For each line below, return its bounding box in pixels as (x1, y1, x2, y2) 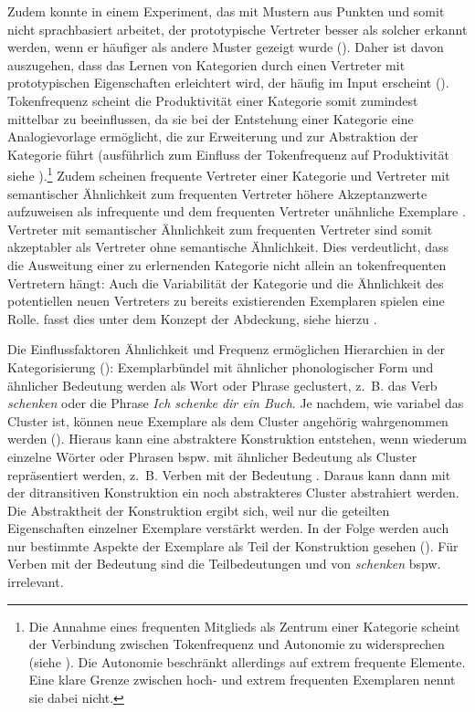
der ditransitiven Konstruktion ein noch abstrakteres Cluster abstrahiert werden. (7, 483, 459, 502)
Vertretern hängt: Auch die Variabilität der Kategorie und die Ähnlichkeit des (7, 273, 444, 292)
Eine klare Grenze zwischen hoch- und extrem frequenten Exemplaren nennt (28, 670, 456, 689)
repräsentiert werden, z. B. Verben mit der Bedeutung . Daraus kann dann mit (7, 465, 451, 484)
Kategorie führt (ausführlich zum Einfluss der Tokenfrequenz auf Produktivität (7, 144, 449, 163)
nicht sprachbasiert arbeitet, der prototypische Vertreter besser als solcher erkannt (7, 19, 468, 38)
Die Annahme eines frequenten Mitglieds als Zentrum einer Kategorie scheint (28, 616, 460, 635)
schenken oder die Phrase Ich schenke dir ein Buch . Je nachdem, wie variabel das (7, 393, 464, 413)
